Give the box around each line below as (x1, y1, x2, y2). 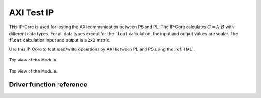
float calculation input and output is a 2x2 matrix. (9, 37, 111, 43)
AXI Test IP (9, 7, 54, 18)
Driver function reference (9, 81, 87, 89)
